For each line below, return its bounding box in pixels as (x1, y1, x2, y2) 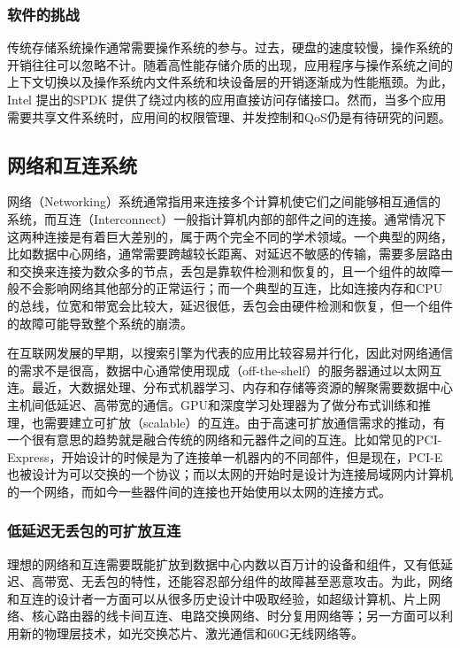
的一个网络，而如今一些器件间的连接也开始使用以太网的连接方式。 (7, 482, 391, 500)
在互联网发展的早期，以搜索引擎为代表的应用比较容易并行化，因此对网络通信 (7, 343, 453, 362)
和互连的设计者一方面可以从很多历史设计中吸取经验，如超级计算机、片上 (7, 589, 428, 607)
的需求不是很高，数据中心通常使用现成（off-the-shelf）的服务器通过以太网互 (7, 360, 442, 379)
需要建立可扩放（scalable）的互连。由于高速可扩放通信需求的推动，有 (43, 413, 446, 431)
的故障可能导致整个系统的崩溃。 (7, 313, 193, 332)
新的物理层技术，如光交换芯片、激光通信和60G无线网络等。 (19, 624, 364, 643)
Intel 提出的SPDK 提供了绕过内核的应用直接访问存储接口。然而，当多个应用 (7, 90, 447, 108)
